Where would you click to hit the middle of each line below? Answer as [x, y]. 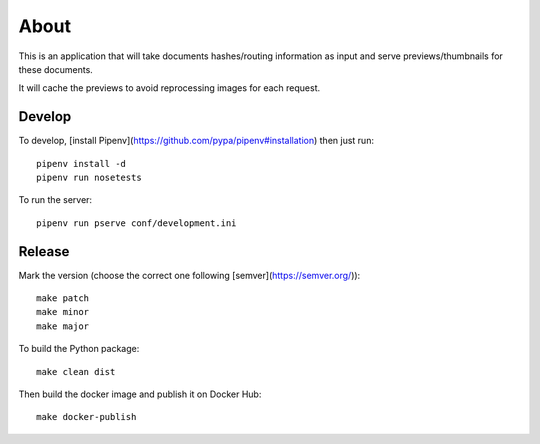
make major [63, 326]
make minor [63, 312]
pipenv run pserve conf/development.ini [136, 223]
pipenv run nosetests [89, 178]
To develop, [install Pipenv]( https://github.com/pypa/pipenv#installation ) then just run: [196, 141]
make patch [63, 298]
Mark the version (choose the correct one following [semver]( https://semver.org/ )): [189, 275]
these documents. [56, 69]
